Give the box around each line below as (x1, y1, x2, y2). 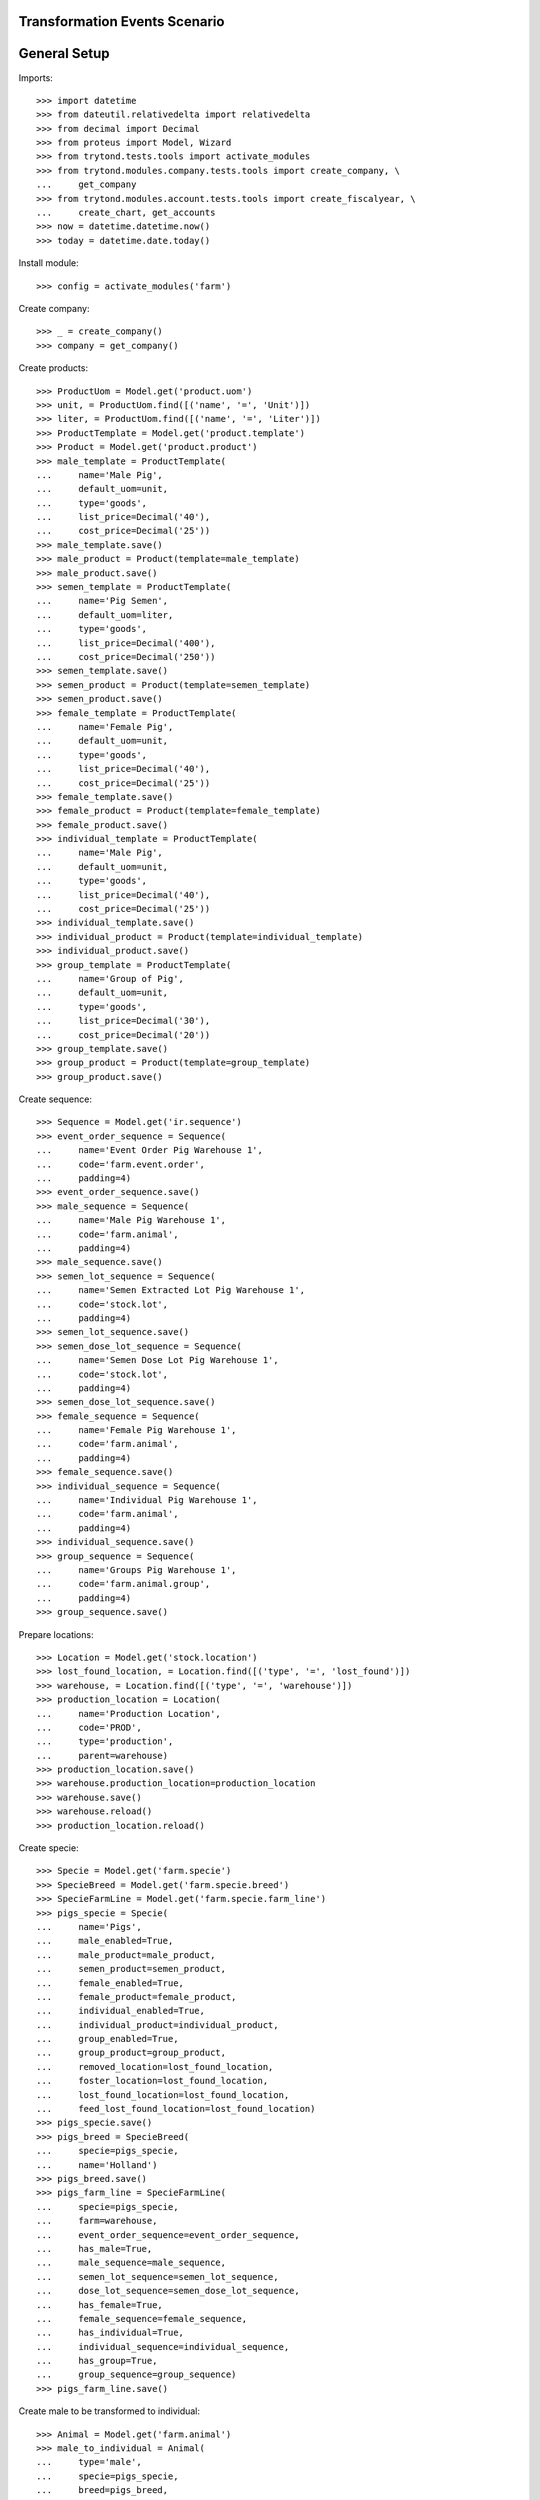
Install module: (18, 257, 79, 269)
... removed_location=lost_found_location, (36, 2061, 274, 2072)
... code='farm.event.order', (36, 1158, 205, 1170)
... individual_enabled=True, (36, 2005, 205, 2017)
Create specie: (18, 1842, 79, 1854)
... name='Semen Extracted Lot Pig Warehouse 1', (36, 1285, 305, 1296)
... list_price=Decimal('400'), (36, 637, 216, 649)
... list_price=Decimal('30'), (36, 1015, 211, 1027)
